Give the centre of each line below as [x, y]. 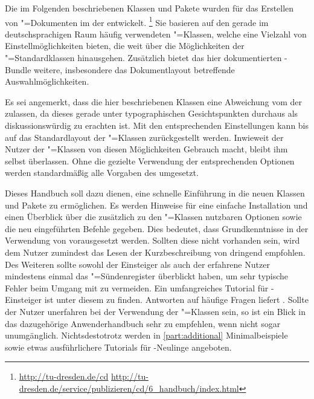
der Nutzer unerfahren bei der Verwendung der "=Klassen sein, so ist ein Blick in [155, 311]
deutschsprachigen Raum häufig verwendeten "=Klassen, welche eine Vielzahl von [156, 34]
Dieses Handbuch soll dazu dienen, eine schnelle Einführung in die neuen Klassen [155, 193]
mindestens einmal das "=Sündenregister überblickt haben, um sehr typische [147, 276]
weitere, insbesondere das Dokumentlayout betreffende [134, 69]
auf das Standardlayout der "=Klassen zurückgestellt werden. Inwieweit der [144, 137]
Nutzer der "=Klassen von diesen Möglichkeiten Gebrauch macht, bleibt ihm [146, 149]
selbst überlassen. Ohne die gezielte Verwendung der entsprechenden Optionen [150, 161]
